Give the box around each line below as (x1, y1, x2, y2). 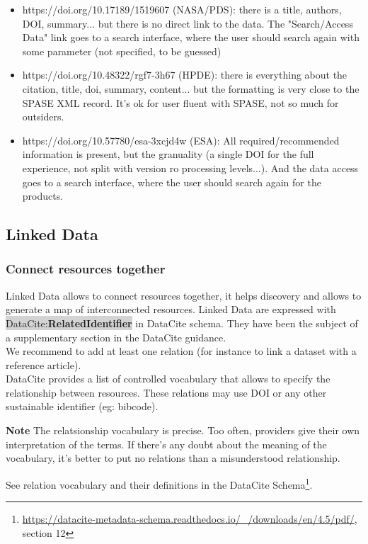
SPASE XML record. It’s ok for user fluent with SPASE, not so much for (22, 95, 339, 110)
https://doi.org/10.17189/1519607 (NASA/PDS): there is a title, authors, (22, 2, 342, 16)
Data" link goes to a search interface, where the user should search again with (22, 30, 360, 45)
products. (22, 188, 64, 203)
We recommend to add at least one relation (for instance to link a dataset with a (6, 344, 357, 358)
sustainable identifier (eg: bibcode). (6, 399, 159, 414)
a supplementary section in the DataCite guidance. (6, 329, 226, 344)
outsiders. (22, 109, 64, 124)
